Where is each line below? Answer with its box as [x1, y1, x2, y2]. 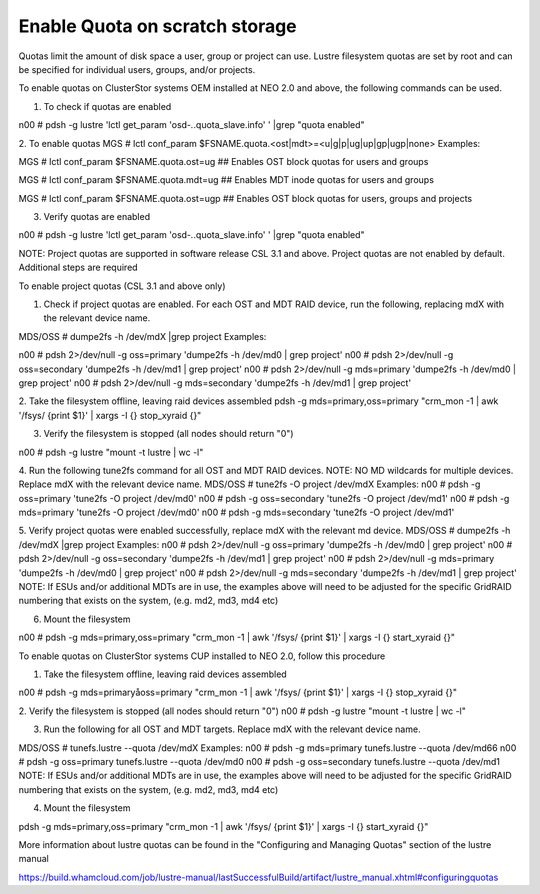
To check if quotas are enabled [43, 100, 172, 112]
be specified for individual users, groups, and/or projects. [18, 63, 256, 75]
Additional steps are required [18, 261, 139, 274]
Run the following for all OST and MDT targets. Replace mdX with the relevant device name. [43, 723, 421, 735]
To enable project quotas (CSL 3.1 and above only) [18, 280, 226, 292]
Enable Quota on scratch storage [18, 15, 297, 37]
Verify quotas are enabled [43, 211, 150, 223]
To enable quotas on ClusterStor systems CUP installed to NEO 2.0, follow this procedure [18, 650, 386, 662]
